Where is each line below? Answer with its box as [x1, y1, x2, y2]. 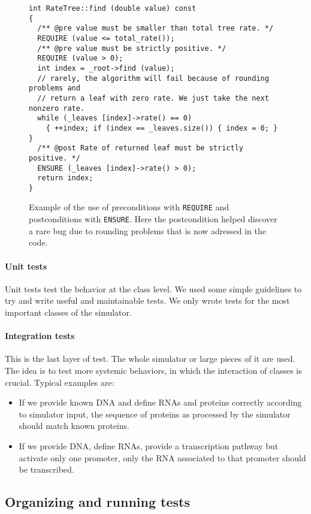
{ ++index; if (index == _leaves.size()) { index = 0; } [46, 123, 278, 132]
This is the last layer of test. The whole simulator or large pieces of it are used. [5, 352, 295, 365]
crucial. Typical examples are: [5, 376, 114, 388]
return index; [37, 174, 93, 183]
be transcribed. [19, 463, 74, 476]
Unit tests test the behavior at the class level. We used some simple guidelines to [5, 282, 302, 295]
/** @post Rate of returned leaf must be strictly [37, 144, 243, 153]
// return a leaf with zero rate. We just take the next [37, 93, 269, 102]
